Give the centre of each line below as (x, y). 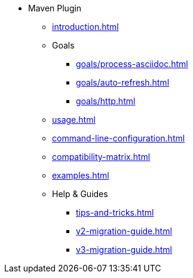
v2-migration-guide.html (124, 231)
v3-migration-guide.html (124, 250)
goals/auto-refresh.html (123, 82)
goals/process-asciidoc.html (132, 64)
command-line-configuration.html (119, 138)
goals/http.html (106, 101)
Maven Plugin (55, 8)
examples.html (81, 175)
